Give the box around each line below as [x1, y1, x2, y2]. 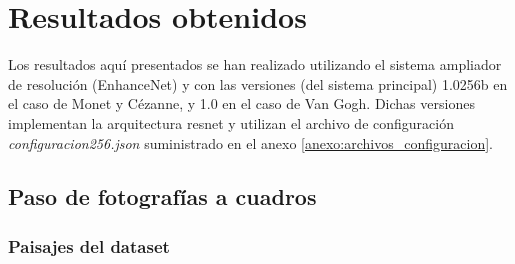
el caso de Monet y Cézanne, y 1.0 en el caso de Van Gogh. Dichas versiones [8, 93, 475, 114]
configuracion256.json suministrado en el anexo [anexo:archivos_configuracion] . [8, 132, 494, 153]
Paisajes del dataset [8, 233, 170, 258]
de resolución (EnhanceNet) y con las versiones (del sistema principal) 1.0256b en [8, 73, 508, 94]
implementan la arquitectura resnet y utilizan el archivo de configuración [8, 112, 454, 133]
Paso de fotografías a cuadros [8, 181, 317, 212]
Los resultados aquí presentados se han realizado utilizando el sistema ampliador [8, 54, 502, 75]
